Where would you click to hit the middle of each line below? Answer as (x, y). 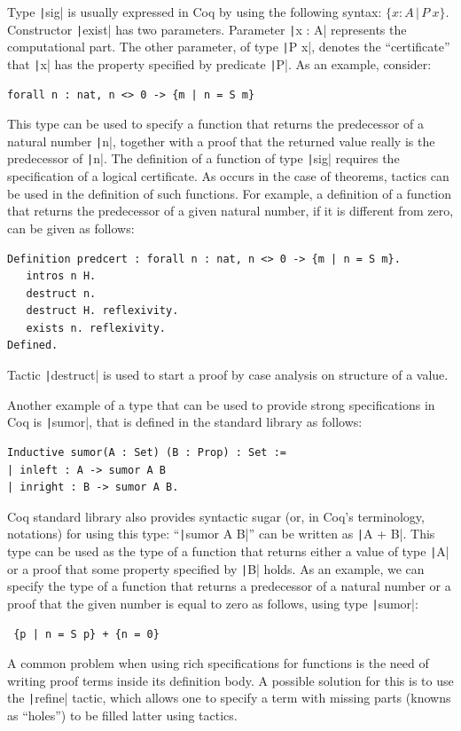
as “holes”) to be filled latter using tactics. (122, 715)
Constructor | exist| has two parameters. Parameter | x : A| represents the (207, 29)
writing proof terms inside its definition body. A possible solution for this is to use (230, 680)
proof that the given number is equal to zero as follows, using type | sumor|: (213, 603)
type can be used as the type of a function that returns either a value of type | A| (228, 551)
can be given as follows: (71, 228)
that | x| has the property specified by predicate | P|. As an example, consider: (219, 63)
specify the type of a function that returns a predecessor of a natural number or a (229, 586)
